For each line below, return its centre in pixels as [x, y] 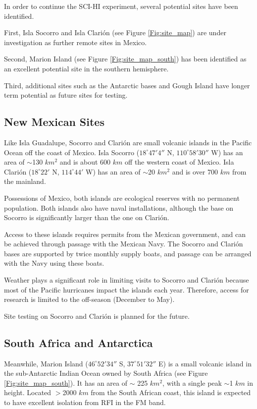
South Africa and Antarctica [78, 342]
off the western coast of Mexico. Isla [180, 162]
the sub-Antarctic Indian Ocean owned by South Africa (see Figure [106, 373]
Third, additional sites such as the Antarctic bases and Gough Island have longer [127, 85]
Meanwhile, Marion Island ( [46, 363]
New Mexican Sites [54, 122]
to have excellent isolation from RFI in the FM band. [85, 402]
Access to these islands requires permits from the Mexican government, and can [125, 234]
